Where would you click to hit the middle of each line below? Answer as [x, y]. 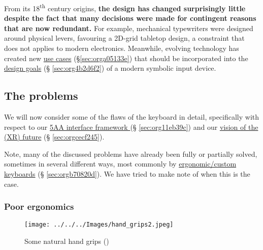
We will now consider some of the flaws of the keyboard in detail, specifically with [132, 117]
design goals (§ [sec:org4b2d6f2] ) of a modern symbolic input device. [110, 68]
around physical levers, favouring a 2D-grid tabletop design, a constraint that [124, 38]
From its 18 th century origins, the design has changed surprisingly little [125, 7]
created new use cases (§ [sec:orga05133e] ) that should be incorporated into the [126, 58]
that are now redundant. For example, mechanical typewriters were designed [129, 28]
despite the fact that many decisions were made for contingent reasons [130, 18]
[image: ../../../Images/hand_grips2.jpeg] [99, 225]
